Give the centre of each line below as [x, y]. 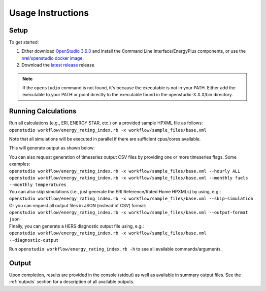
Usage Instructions [49, 13]
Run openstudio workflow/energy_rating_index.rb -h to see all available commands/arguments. [116, 249]
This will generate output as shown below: [52, 148]
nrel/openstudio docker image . [52, 58]
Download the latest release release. [58, 65]
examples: [20, 164]
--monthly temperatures [38, 185]
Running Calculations [43, 111]
